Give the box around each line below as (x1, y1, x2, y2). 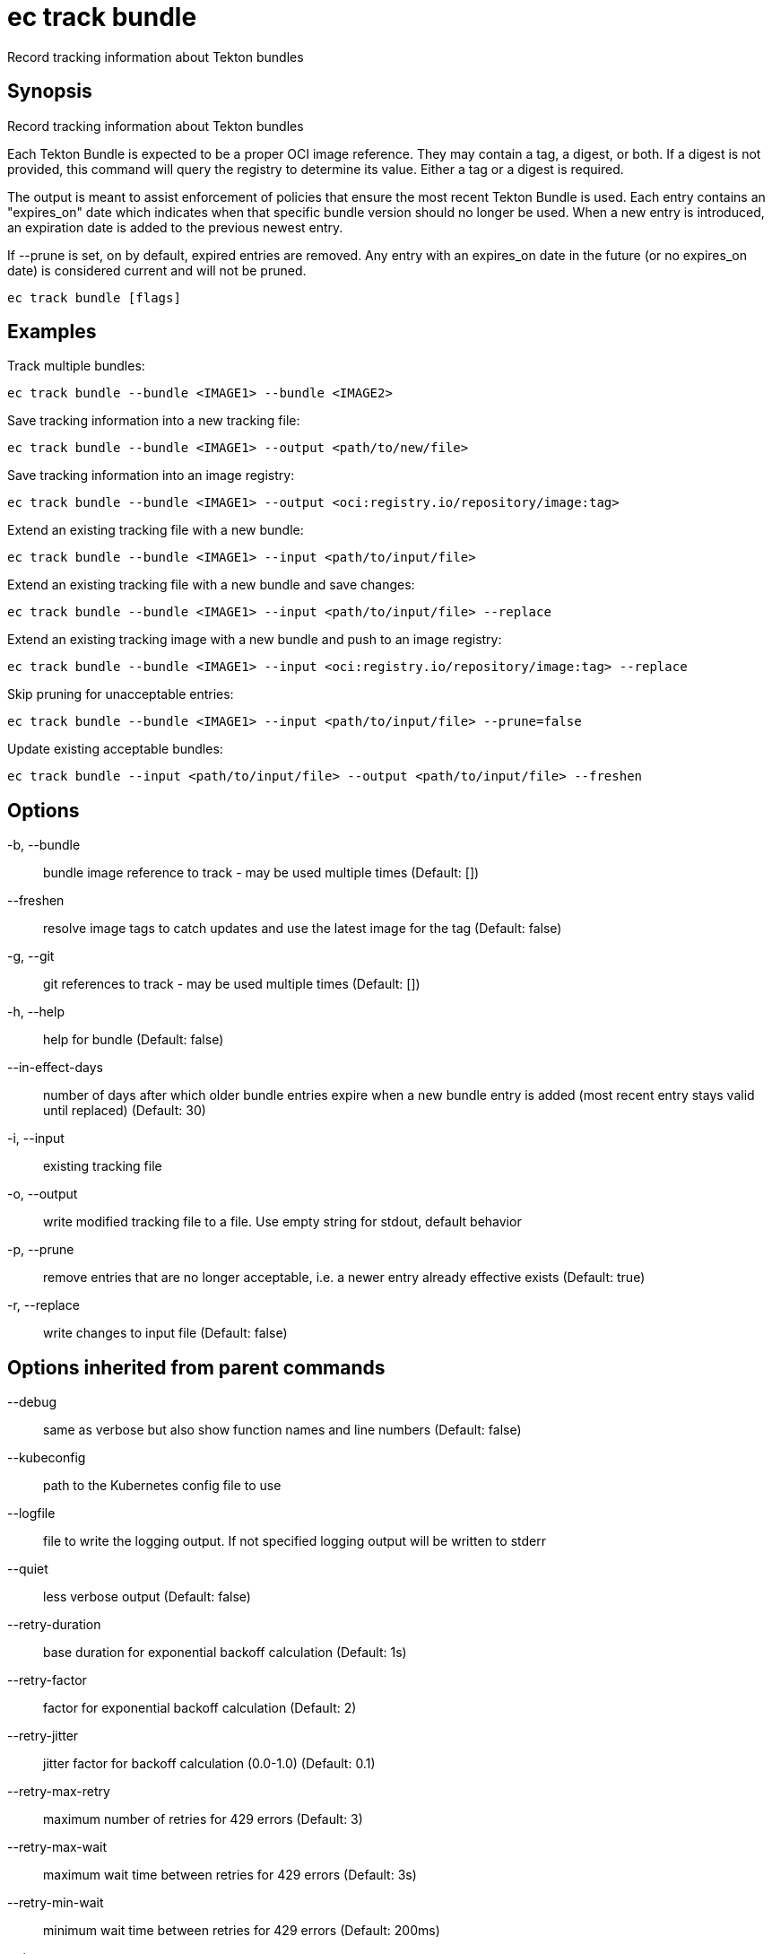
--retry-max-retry (7, 1784, 110, 1800)
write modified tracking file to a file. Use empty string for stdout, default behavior (43, 1214, 522, 1230)
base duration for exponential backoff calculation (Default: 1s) (43, 1644, 407, 1661)
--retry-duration (7, 1617, 101, 1633)
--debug (7, 1394, 57, 1410)
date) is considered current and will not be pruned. (7, 262, 307, 278)
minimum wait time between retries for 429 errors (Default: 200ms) (43, 1923, 440, 1939)
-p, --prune (7, 1242, 74, 1258)
